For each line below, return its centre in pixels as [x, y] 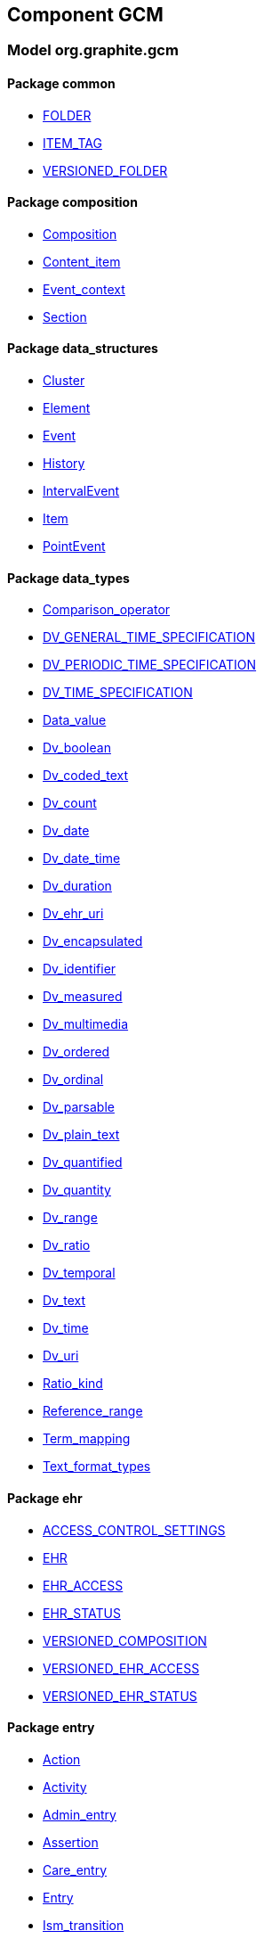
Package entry [51, 1728]
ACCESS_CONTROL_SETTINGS [134, 1530]
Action [62, 1759]
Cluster [64, 381]
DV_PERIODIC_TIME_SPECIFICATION [150, 665]
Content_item [82, 261]
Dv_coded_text [86, 776]
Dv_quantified [83, 1163]
